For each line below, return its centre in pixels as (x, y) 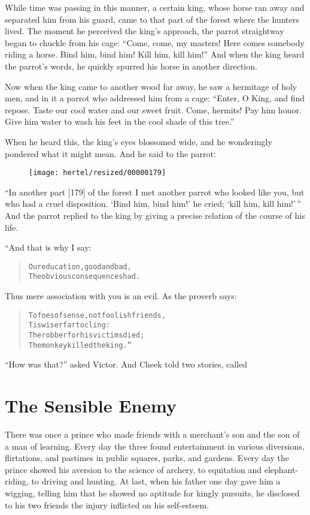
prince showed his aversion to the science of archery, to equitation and (133, 469)
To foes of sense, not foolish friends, (97, 315)
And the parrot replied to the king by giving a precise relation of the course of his (155, 215)
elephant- (281, 469)
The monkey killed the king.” (80, 345)
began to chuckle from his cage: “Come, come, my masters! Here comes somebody (155, 42)
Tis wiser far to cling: (69, 325)
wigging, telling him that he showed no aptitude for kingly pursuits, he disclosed (152, 493)
